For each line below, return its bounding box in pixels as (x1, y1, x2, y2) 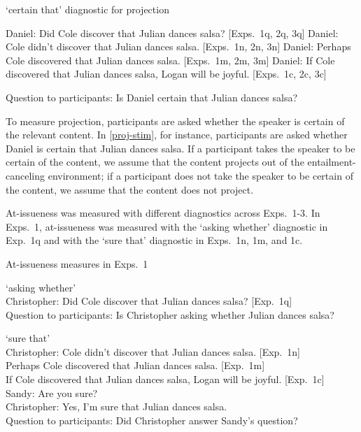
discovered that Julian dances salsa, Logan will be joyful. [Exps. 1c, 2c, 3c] (6, 66, 327, 81)
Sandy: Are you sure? (6, 385, 98, 400)
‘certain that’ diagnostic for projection (6, 2, 169, 16)
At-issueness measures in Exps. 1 (6, 256, 148, 271)
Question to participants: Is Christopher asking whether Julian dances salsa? (6, 307, 334, 322)
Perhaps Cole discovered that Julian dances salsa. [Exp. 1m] (6, 358, 265, 373)
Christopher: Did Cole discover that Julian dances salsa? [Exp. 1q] (6, 294, 292, 308)
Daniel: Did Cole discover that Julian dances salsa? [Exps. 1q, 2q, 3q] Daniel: (6, 25, 339, 40)
